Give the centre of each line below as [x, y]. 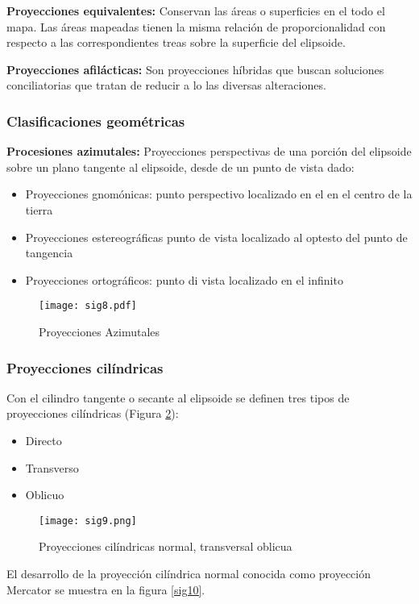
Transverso [52, 467]
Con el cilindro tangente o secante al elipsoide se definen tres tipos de [178, 397]
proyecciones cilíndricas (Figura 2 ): [93, 413]
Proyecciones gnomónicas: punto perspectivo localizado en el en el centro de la [219, 194]
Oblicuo [45, 495]
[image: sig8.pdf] [88, 306]
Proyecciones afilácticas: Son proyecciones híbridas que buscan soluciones [195, 69]
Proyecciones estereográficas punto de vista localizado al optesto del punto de [216, 237]
